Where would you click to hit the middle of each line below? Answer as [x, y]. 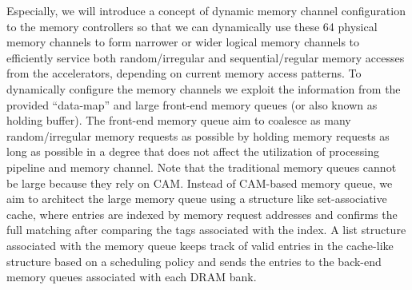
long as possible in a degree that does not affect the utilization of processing [193, 151]
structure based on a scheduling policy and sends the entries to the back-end [194, 261]
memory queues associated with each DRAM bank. [132, 277]
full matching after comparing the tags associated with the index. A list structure [206, 230]
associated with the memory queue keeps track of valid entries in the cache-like [200, 245]
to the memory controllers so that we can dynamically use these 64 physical [192, 26]
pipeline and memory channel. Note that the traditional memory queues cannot [202, 167]
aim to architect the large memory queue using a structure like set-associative [197, 199]
